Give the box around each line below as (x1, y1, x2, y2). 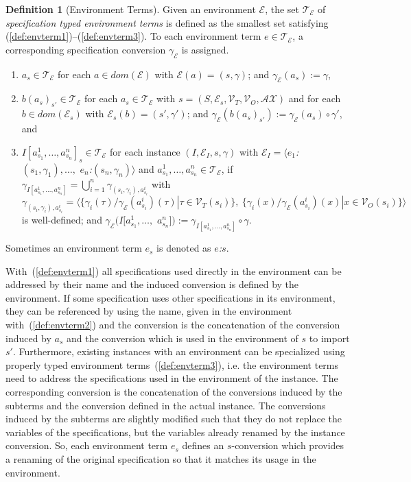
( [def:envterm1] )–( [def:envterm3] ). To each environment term (5, 29, 261, 43)
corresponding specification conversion (5, 42, 166, 56)
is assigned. (181, 42, 229, 56)
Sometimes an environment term (5, 241, 142, 255)
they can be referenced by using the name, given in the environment (5, 304, 292, 318)
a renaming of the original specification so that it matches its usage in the (5, 451, 316, 466)
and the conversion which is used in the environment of (67, 330, 298, 345)
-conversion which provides (231, 438, 344, 453)
